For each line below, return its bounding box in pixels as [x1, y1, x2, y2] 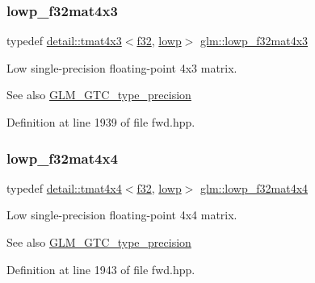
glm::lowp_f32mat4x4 [200, 179, 309, 196]
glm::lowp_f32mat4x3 [200, 32, 309, 49]
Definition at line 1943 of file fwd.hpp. [6, 260, 195, 277]
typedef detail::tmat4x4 [6, 179, 122, 196]
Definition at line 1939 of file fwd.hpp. [6, 114, 195, 130]
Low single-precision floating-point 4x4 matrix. [6, 206, 237, 223]
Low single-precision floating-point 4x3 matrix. [6, 59, 237, 76]
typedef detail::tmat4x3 [6, 32, 122, 49]
